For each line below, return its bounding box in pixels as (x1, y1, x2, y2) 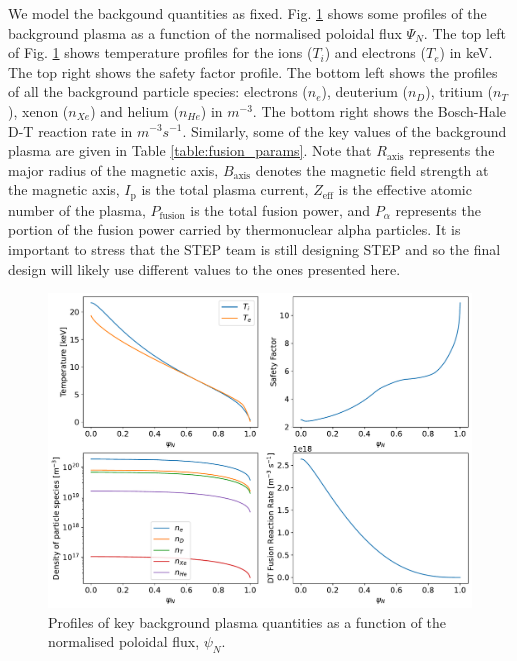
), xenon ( (8, 100, 69, 121)
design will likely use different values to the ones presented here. (8, 258, 401, 279)
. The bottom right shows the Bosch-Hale (252, 100, 507, 121)
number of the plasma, (8, 199, 146, 220)
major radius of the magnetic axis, (8, 159, 219, 180)
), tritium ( (425, 81, 493, 102)
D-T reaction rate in (8, 120, 133, 141)
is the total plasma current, (141, 179, 309, 200)
